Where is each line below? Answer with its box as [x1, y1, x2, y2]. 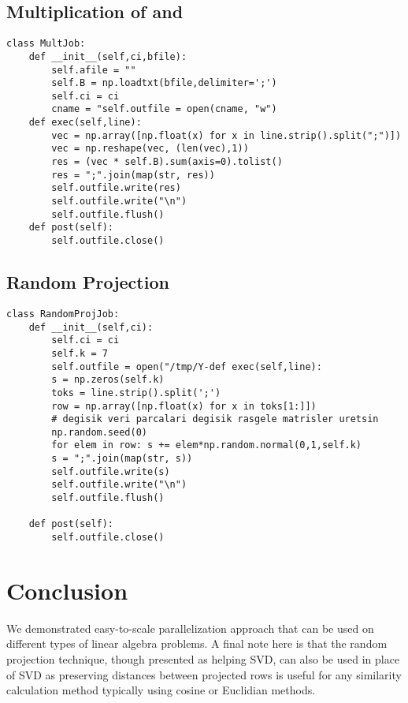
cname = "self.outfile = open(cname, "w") [51, 103, 277, 115]
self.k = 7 [51, 347, 108, 359]
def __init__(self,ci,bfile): [28, 50, 187, 62]
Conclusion [6, 574, 128, 606]
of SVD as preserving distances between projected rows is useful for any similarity [6, 666, 402, 682]
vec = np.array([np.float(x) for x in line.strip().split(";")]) [51, 129, 402, 141]
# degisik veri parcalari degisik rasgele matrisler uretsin [51, 413, 379, 425]
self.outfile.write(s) [51, 466, 170, 477]
